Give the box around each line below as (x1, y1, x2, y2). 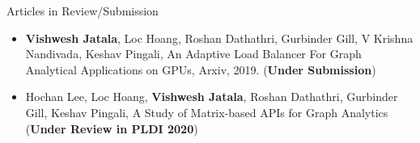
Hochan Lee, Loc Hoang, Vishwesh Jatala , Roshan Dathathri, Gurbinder (25, 88, 398, 105)
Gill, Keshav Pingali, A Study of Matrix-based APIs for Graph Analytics (25, 103, 388, 120)
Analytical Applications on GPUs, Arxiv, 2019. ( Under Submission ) (25, 61, 376, 78)
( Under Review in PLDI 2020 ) (25, 120, 198, 137)
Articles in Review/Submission (6, 2, 159, 19)
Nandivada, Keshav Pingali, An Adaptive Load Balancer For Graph (25, 45, 362, 62)
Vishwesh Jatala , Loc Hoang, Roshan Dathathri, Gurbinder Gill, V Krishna (25, 29, 414, 46)
